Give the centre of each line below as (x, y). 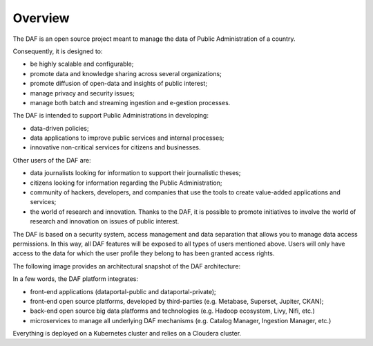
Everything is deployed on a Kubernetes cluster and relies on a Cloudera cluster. (127, 334)
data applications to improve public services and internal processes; (127, 138)
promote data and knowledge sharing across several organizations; (126, 73)
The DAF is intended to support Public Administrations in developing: (111, 116)
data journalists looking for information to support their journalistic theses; (135, 173)
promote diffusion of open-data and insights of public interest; (118, 84)
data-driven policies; (59, 128)
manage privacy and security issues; (82, 93)
